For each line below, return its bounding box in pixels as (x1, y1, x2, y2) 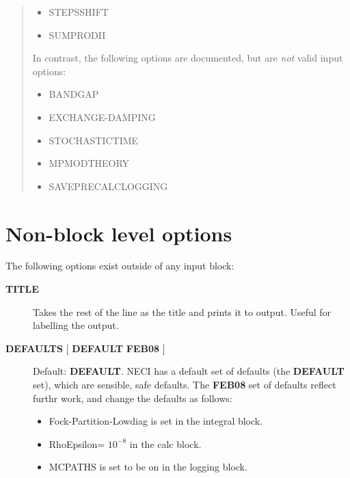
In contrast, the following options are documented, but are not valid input (32, 51, 343, 65)
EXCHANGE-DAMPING (49, 109, 156, 124)
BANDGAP (49, 87, 99, 101)
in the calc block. (129, 436, 202, 451)
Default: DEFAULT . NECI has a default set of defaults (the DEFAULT (33, 364, 345, 378)
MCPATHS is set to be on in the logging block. (49, 460, 247, 474)
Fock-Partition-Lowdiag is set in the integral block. (49, 414, 263, 428)
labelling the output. (33, 318, 119, 332)
